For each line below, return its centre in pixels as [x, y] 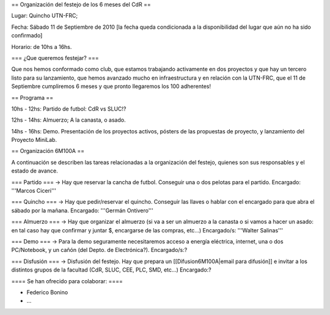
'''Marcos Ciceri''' [34, 191]
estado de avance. [35, 171]
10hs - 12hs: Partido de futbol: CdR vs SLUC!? [69, 109]
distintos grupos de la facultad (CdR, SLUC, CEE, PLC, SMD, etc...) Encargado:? [112, 270]
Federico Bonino [47, 292]
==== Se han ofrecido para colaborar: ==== [67, 281]
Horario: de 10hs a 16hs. [42, 46]
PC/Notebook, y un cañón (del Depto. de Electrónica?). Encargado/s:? [99, 250]
